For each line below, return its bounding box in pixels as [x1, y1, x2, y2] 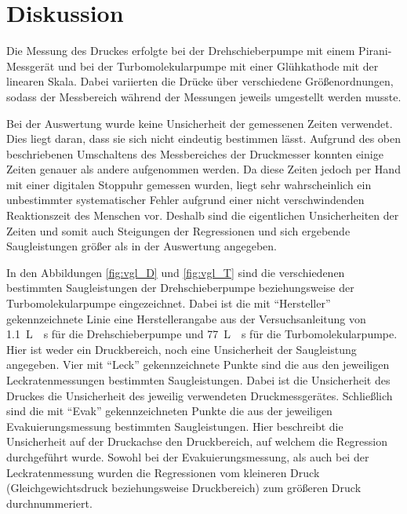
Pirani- [358, 42, 392, 59]
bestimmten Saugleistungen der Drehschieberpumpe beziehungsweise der [6, 279, 354, 296]
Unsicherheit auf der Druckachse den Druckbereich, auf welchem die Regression [6, 433, 388, 450]
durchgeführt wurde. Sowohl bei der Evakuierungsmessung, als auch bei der [6, 448, 369, 465]
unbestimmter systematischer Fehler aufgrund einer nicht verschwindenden [6, 191, 365, 208]
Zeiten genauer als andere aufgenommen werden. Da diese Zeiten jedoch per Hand [6, 161, 401, 177]
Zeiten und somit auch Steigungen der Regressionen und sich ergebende [6, 222, 351, 239]
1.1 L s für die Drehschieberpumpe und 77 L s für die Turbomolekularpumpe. [6, 326, 398, 342]
